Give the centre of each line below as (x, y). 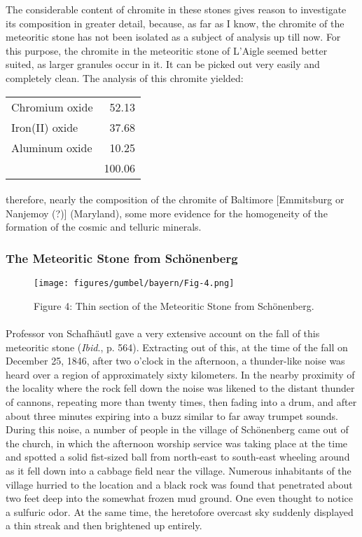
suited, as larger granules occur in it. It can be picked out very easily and (163, 64)
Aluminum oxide (52, 147)
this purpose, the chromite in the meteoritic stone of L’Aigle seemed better (167, 50)
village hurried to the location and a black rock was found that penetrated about (179, 484)
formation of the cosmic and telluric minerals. (104, 227)
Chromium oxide (52, 107)
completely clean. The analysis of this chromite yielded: (125, 77)
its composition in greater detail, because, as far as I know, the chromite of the (175, 23)
